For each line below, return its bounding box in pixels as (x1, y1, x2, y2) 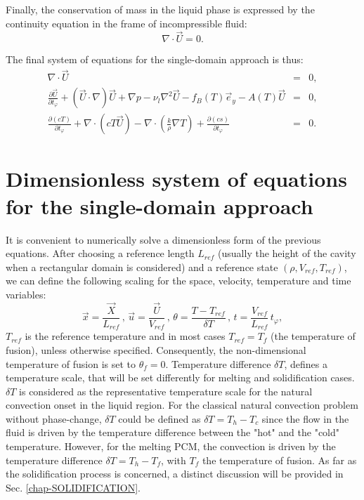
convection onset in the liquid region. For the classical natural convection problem (6, 397, 358, 412)
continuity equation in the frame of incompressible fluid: (6, 15, 247, 30)
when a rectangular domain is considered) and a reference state (6, 259, 278, 274)
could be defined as (118, 411, 201, 426)
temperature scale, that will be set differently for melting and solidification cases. (6, 370, 355, 385)
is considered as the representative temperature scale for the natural (19, 383, 313, 398)
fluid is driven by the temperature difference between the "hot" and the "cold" (6, 425, 340, 440)
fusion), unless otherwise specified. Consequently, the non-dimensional (6, 342, 306, 357)
